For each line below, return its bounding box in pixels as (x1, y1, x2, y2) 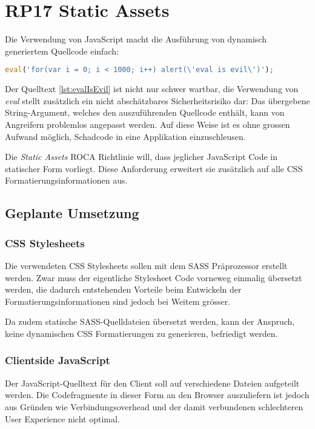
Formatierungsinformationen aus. (5, 174, 128, 187)
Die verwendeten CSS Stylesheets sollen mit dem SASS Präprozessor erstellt (5, 259, 288, 271)
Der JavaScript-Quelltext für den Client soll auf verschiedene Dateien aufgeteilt (5, 376, 300, 389)
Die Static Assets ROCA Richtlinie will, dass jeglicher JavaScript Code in (5, 150, 278, 163)
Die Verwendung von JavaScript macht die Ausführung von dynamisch (5, 33, 267, 45)
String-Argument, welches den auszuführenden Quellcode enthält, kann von (5, 106, 285, 119)
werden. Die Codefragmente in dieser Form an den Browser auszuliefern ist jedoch (5, 388, 310, 401)
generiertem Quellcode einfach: (5, 44, 119, 57)
